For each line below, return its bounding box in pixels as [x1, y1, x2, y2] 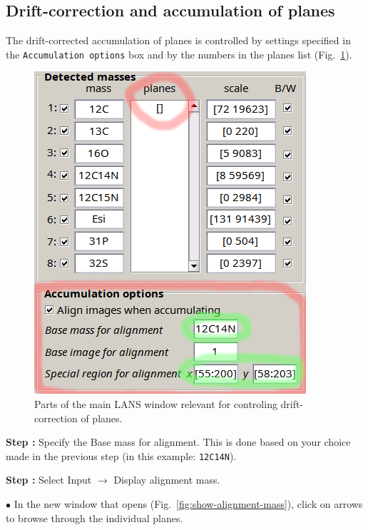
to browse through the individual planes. [6, 510, 183, 525]
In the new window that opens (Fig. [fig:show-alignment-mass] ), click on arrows [14, 496, 363, 511]
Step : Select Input [6, 472, 92, 487]
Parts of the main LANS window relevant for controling [34, 397, 277, 412]
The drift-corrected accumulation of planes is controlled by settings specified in [6, 33, 351, 48]
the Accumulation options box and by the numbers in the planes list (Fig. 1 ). [6, 46, 352, 61]
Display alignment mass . [113, 472, 220, 487]
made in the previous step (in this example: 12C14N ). [6, 448, 237, 463]
